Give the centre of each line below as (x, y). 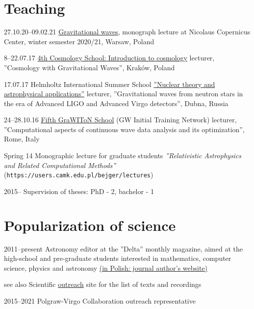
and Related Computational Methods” (60, 165)
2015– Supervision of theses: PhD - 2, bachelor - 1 (79, 191)
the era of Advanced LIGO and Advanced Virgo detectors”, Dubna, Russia (116, 103)
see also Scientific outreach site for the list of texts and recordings (103, 284)
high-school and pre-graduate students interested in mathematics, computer (118, 258)
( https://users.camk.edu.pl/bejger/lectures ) (79, 175)
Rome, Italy (22, 139)
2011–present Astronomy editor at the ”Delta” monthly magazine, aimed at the (123, 248)
